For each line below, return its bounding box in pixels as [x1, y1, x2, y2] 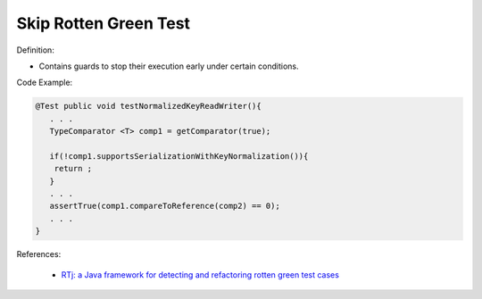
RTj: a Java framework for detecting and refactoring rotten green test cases [61, 269, 339, 280]
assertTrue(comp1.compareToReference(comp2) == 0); [49, 201, 280, 212]
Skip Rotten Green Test [16, 13, 191, 33]
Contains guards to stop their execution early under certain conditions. [38, 61, 299, 71]
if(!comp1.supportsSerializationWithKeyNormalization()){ [49, 151, 309, 161]
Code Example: [16, 77, 73, 88]
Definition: [16, 45, 55, 55]
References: [16, 249, 62, 260]
